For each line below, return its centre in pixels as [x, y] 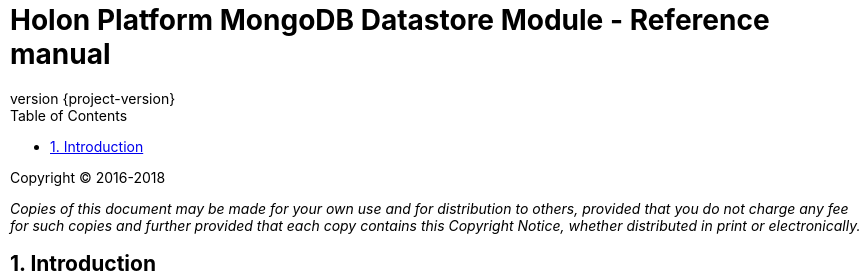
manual [60, 54]
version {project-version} [93, 98]
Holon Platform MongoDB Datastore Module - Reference [390, 20]
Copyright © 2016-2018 [88, 177]
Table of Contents [69, 115]
